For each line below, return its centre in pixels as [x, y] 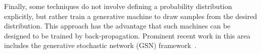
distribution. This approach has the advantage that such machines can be [117, 26]
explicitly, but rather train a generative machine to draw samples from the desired [130, 16]
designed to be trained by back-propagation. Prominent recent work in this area [127, 35]
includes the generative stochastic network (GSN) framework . [100, 45]
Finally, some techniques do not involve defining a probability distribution [118, 6]
